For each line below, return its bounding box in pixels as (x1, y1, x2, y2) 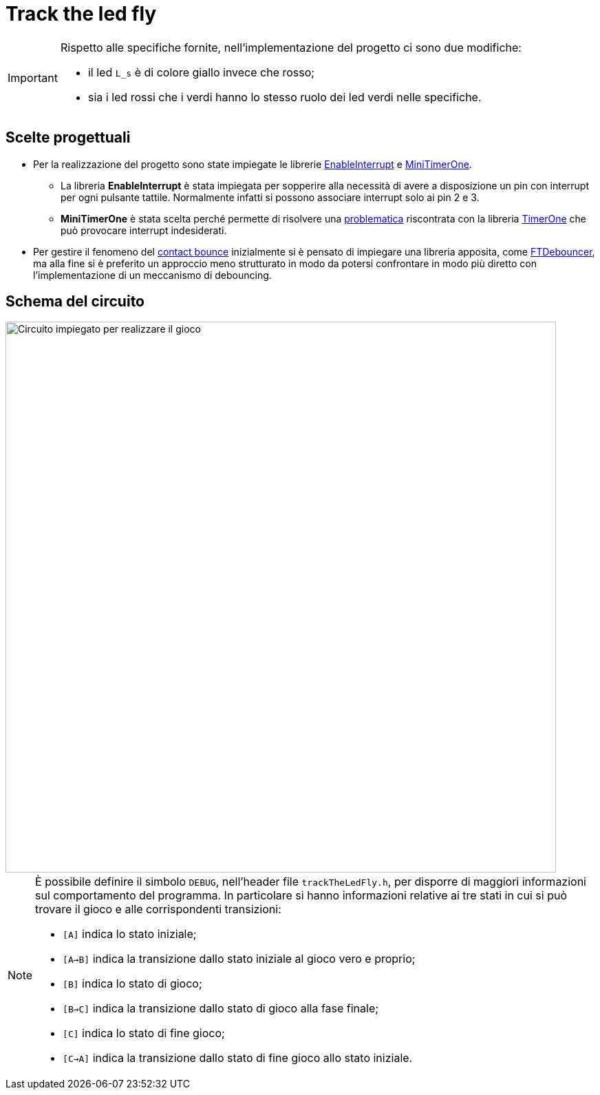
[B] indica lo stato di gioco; (63, 977, 202, 991)
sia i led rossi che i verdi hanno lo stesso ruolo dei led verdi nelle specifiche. (87, 90, 482, 104)
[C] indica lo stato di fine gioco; (63, 1026, 225, 1041)
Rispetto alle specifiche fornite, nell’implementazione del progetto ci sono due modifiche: (60, 40, 522, 54)
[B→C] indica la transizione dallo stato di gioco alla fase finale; (63, 1001, 379, 1016)
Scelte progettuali (6, 129, 131, 147)
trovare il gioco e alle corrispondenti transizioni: (35, 902, 281, 917)
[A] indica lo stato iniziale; (63, 927, 197, 941)
